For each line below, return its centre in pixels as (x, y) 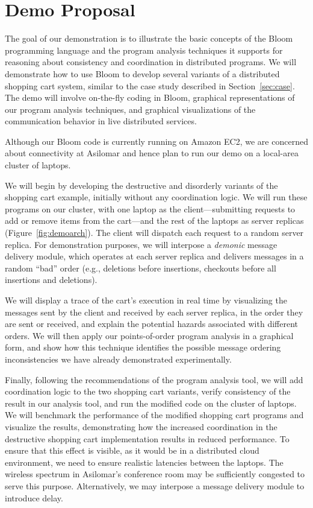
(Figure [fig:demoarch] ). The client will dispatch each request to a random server (154, 233)
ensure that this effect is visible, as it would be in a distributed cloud (132, 450)
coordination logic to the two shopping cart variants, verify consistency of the (148, 391)
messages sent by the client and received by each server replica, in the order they (154, 312)
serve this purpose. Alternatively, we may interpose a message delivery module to (155, 485)
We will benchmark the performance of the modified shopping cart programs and (154, 415)
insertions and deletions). (51, 280)
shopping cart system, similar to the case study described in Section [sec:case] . (150, 85)
